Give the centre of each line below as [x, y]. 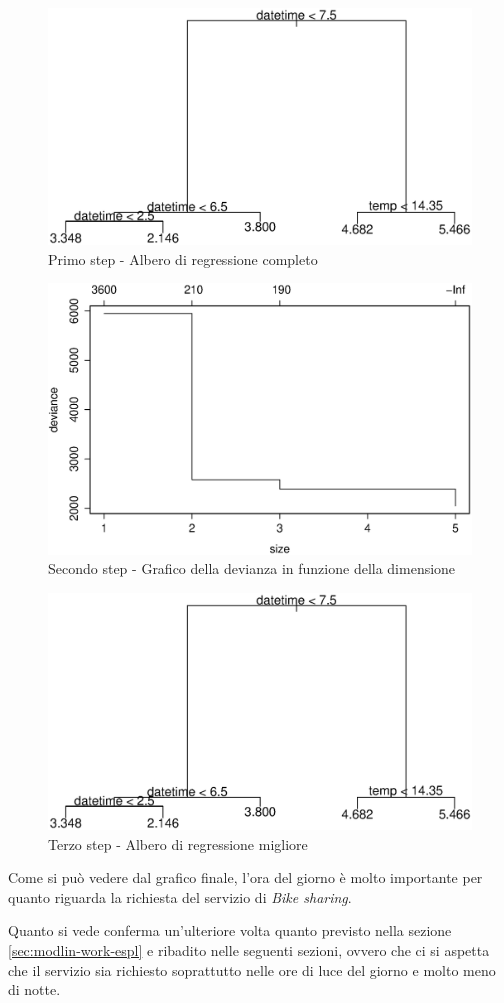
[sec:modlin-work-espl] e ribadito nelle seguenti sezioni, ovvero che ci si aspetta [249, 950]
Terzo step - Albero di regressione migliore [178, 843]
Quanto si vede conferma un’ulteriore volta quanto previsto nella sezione [230, 930]
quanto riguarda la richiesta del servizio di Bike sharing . [180, 896]
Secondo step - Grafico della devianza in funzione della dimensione [252, 568]
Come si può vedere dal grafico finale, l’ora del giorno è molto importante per [245, 877]
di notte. [34, 989]
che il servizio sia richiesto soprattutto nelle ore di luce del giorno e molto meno [252, 969]
